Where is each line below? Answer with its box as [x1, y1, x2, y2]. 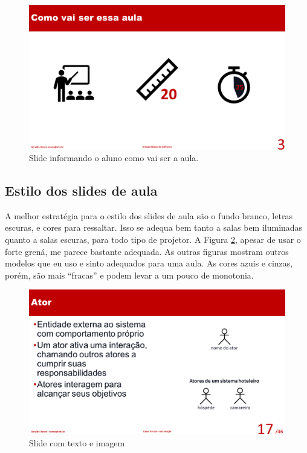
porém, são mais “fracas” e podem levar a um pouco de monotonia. [5, 268, 254, 281]
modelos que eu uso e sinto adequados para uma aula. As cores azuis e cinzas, [5, 257, 293, 269]
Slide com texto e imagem [29, 436, 125, 449]
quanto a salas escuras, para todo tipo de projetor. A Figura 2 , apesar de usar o [5, 233, 301, 246]
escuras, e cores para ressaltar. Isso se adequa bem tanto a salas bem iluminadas [5, 221, 303, 234]
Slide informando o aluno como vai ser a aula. [29, 151, 199, 164]
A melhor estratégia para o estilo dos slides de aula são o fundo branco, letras [5, 209, 292, 222]
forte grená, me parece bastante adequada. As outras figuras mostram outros [5, 245, 289, 257]
